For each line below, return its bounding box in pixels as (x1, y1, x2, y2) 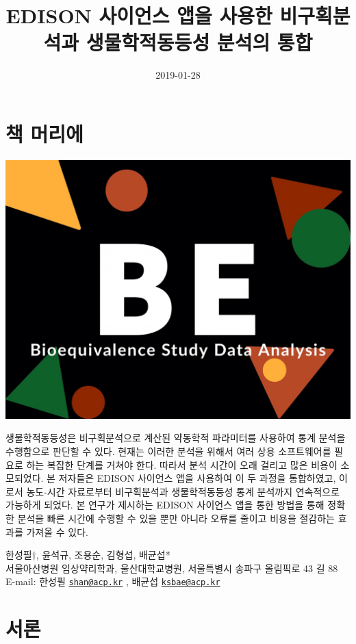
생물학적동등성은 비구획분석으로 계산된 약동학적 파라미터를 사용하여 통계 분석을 (5, 430, 346, 445)
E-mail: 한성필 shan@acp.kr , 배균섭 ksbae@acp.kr (5, 574, 220, 589)
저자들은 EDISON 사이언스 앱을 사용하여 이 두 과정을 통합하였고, (58, 471, 336, 485)
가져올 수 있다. (26, 524, 88, 539)
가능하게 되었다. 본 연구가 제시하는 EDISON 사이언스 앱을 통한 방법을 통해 (5, 498, 325, 512)
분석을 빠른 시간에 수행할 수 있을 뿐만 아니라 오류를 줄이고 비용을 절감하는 (17, 511, 335, 525)
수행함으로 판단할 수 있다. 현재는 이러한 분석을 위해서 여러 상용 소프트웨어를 (5, 444, 331, 459)
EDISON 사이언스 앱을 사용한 (5, 1, 272, 29)
